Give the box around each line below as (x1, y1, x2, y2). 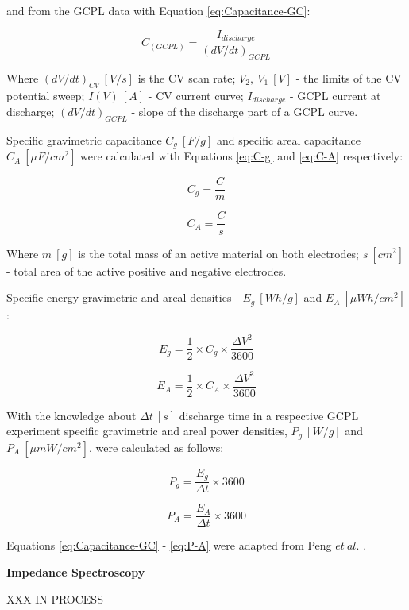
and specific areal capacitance (216, 131, 361, 148)
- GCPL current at (289, 87, 381, 103)
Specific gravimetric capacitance (6, 131, 162, 148)
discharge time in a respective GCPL (179, 407, 359, 423)
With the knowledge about (6, 407, 137, 423)
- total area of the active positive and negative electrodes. (6, 262, 287, 279)
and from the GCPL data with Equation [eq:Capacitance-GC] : (6, 2, 311, 18)
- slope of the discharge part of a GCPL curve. (131, 103, 358, 120)
